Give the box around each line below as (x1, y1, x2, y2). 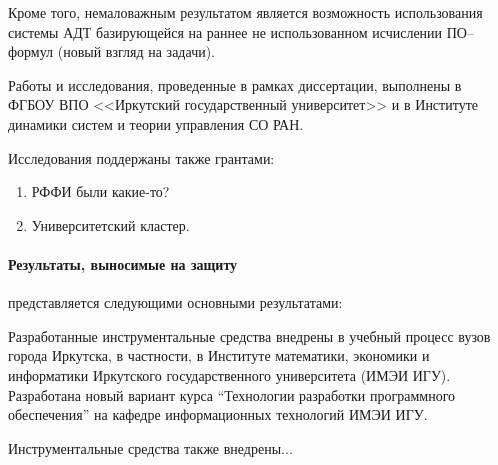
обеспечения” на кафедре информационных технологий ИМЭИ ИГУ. (8, 404, 428, 425)
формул (8, 41, 54, 62)
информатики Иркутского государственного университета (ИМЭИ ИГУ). (8, 364, 451, 385)
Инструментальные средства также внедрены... (8, 437, 293, 458)
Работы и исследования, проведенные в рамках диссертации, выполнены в (8, 74, 462, 95)
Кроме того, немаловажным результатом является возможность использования (8, 2, 483, 22)
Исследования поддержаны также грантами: (8, 147, 275, 168)
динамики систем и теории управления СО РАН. (8, 113, 304, 134)
